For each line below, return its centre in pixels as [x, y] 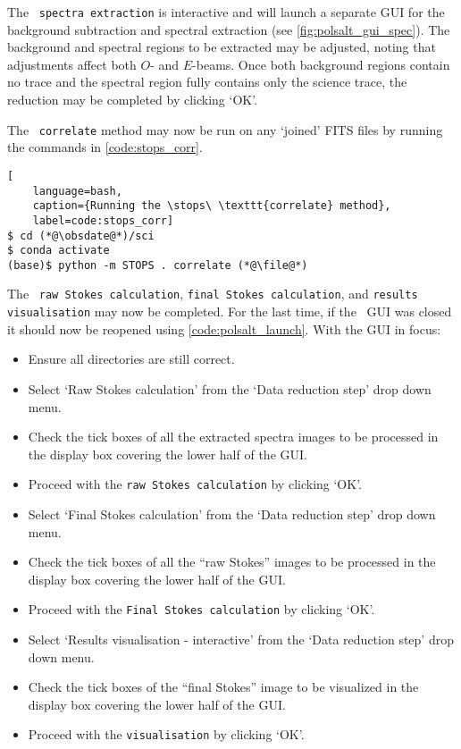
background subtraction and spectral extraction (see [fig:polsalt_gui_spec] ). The [229, 29]
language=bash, [77, 191]
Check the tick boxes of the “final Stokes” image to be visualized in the [223, 687]
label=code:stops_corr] [103, 220]
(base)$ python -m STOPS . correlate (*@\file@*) [158, 265]
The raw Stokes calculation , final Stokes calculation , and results [213, 294]
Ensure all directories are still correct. [131, 359]
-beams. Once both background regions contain [321, 64]
